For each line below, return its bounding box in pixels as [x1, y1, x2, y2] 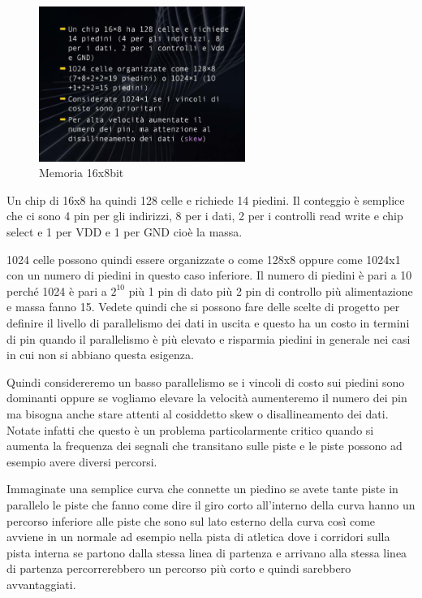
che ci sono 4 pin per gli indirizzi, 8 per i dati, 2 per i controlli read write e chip [6, 207, 403, 224]
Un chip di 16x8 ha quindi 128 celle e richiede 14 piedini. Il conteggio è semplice [6, 191, 405, 208]
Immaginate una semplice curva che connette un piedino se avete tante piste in [6, 480, 398, 497]
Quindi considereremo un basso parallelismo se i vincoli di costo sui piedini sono [6, 373, 405, 390]
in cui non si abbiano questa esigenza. [6, 346, 194, 363]
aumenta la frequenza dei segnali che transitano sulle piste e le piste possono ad [6, 437, 403, 454]
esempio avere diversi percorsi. [6, 453, 157, 470]
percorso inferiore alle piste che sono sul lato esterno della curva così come [6, 512, 376, 529]
